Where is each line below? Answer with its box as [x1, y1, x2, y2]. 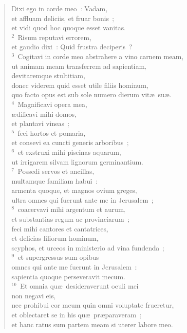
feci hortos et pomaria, [18, 127, 86, 138]
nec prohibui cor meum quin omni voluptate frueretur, [11, 300, 174, 310]
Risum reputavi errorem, [18, 32, 92, 42]
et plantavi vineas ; [11, 118, 70, 128]
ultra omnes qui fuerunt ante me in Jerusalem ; [11, 194, 154, 205]
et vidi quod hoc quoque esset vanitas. [11, 22, 126, 33]
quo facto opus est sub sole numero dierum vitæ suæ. [11, 89, 171, 100]
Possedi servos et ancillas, [18, 166, 94, 176]
